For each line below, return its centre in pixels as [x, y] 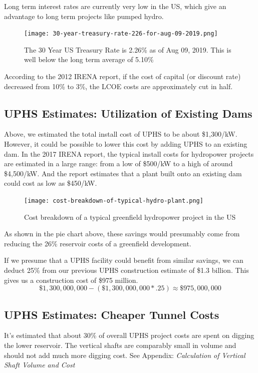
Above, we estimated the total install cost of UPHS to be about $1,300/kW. [121, 134]
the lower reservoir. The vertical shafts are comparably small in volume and [120, 345]
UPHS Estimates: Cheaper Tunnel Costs [112, 314]
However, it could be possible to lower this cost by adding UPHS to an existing [126, 144]
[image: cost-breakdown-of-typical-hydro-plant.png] [114, 201]
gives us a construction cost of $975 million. [71, 280]
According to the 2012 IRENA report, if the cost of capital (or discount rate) [122, 76]
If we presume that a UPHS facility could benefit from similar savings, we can [124, 260]
